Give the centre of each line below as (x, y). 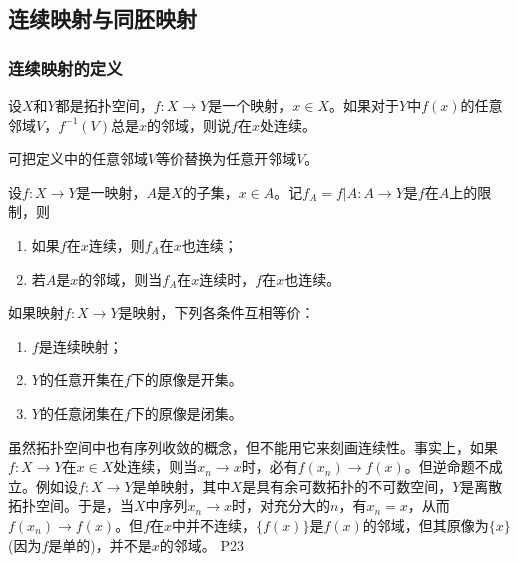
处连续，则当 (155, 466)
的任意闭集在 (81, 412)
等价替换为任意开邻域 (226, 158)
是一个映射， (250, 105)
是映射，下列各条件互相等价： (216, 312)
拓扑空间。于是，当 (71, 505)
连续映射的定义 (65, 67)
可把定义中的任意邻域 (78, 158)
